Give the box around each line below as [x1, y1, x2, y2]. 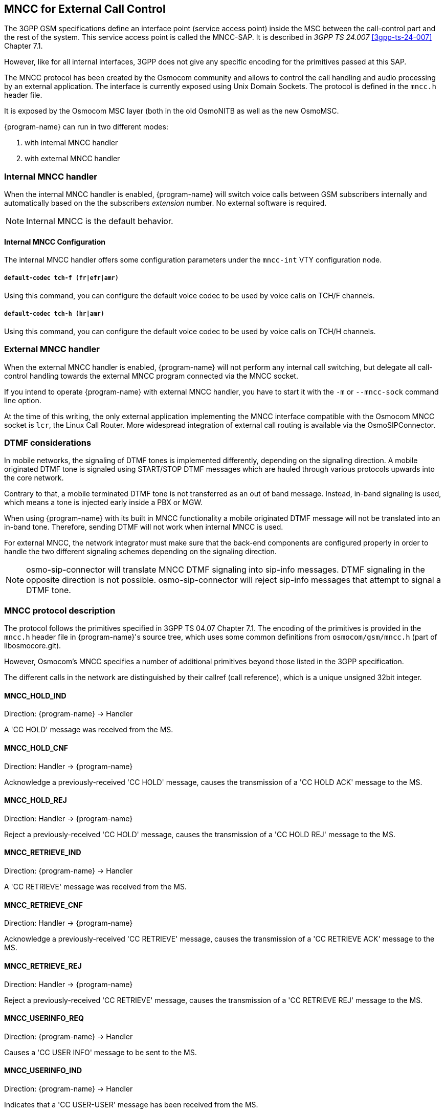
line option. [4, 396, 41, 405]
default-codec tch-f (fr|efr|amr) [4, 274, 119, 281]
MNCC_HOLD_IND [4, 691, 66, 700]
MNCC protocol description [4, 605, 116, 616]
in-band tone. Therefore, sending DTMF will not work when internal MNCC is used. [4, 522, 283, 532]
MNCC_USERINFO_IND [4, 1066, 82, 1075]
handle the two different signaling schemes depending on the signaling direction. [4, 547, 277, 556]
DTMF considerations [4, 438, 92, 448]
